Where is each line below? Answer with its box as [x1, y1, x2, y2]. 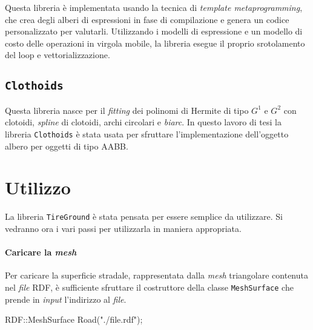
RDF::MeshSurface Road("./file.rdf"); [5, 313, 143, 326]
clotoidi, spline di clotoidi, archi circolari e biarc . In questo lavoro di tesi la [5, 116, 282, 128]
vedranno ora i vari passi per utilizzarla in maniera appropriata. [5, 222, 242, 234]
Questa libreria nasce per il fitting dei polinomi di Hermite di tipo [5, 104, 249, 116]
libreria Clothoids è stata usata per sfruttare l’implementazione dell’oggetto [5, 127, 289, 140]
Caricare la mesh [5, 246, 77, 259]
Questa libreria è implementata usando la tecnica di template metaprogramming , [5, 1, 303, 13]
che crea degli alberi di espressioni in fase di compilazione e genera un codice [5, 13, 289, 25]
